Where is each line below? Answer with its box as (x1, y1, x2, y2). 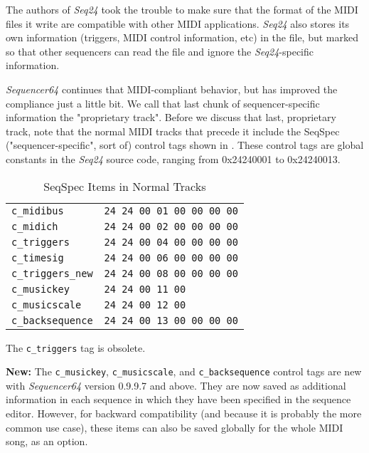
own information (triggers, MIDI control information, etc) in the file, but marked (6, 30, 358, 45)
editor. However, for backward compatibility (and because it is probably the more (6, 406, 362, 421)
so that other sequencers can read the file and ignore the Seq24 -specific (6, 43, 314, 58)
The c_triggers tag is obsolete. (6, 340, 146, 355)
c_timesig (11, 251, 64, 264)
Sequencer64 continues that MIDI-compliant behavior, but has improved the (6, 81, 338, 96)
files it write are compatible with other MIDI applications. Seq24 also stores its (6, 16, 350, 31)
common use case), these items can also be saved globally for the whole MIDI (6, 420, 343, 434)
